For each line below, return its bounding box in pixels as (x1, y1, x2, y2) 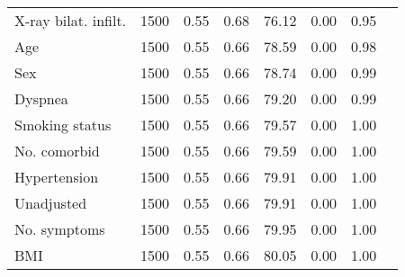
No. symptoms (14, 219, 105, 239)
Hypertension (14, 166, 99, 187)
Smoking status (14, 114, 112, 135)
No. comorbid (14, 140, 100, 161)
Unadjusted (14, 192, 87, 213)
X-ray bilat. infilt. (14, 10, 127, 31)
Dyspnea (14, 88, 68, 109)
